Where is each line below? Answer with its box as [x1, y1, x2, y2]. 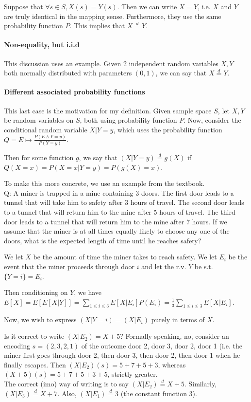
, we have [74, 287, 102, 297]
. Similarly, [184, 379, 217, 389]
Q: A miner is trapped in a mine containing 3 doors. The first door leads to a [4, 187, 234, 198]
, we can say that [155, 68, 207, 78]
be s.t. [194, 261, 213, 271]
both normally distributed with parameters [4, 68, 132, 78]
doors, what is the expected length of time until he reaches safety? [4, 235, 201, 245]
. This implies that [69, 20, 125, 31]
